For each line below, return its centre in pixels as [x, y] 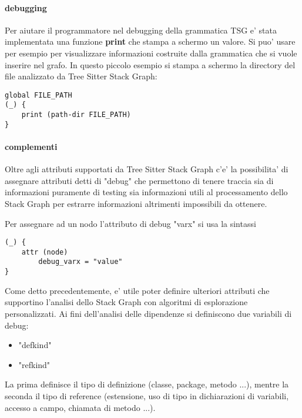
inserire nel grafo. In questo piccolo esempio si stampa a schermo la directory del [150, 64]
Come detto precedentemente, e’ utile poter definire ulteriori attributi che [137, 290]
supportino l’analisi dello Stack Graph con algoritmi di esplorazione [126, 302]
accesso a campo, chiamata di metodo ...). [80, 407]
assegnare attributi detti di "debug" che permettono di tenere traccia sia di [139, 180]
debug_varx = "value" [80, 262]
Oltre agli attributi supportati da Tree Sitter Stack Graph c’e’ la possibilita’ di [147, 169]
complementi [31, 146]
